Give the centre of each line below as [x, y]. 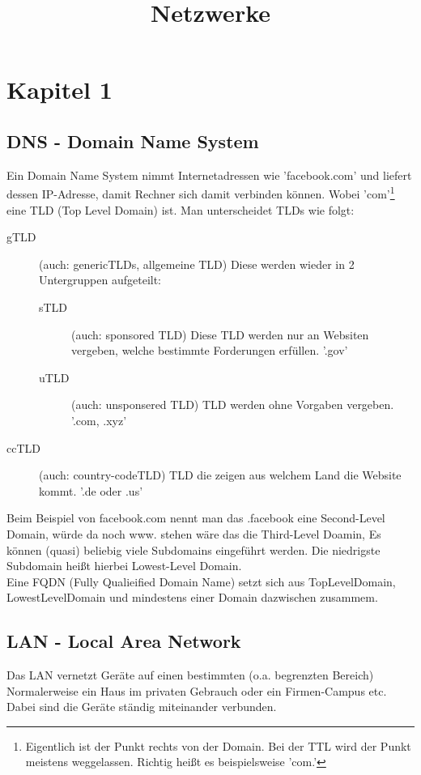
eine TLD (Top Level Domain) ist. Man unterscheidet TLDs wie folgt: [181, 209]
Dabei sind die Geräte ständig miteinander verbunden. [142, 707]
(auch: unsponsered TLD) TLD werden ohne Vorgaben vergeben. [233, 405]
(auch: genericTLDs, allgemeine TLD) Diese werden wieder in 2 [197, 264]
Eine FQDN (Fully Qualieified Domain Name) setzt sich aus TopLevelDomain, [201, 581]
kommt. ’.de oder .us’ [91, 490]
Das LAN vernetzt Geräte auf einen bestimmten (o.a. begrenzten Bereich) [190, 675]
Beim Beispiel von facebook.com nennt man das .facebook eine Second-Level [196, 518]
